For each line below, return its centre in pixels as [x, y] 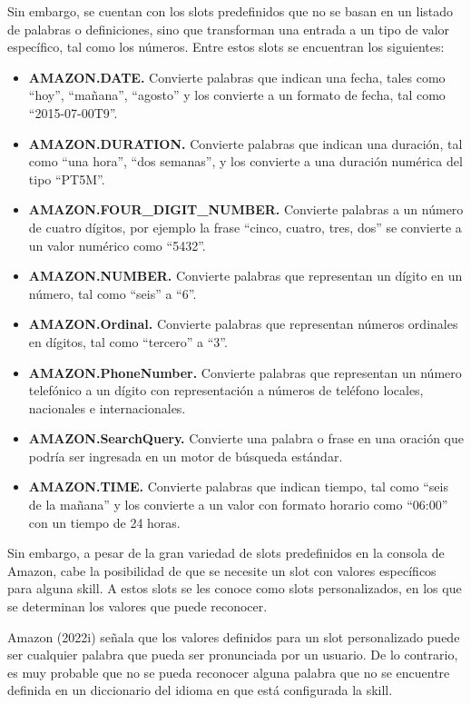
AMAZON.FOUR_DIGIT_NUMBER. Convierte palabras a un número [246, 209]
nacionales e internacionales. [107, 407]
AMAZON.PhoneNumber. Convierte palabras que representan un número [245, 372]
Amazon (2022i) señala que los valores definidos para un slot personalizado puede [234, 636]
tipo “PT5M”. [67, 179]
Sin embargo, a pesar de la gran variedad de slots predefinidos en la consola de [226, 553]
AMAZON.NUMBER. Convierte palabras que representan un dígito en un [245, 276]
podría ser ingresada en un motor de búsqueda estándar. [186, 456]
